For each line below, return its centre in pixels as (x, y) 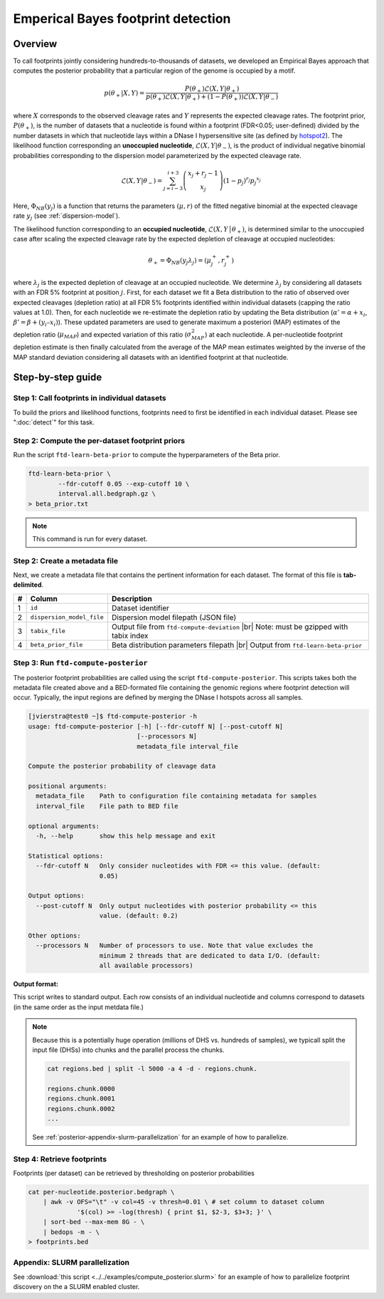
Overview (35, 44)
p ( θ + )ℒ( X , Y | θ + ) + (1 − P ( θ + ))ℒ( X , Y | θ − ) (212, 98)
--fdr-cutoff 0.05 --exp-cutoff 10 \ (124, 484)
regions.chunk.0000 (81, 1089)
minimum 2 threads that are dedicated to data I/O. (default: (210, 955)
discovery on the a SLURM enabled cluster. (76, 1287)
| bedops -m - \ (71, 1232)
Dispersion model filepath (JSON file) (174, 617)
